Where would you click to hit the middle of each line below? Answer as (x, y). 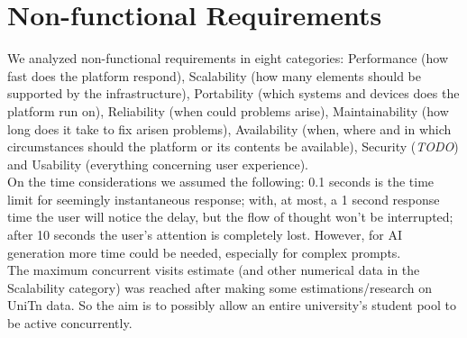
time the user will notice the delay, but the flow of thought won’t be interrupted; (230, 217)
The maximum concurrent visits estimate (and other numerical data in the (214, 270)
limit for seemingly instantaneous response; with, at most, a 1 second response (224, 199)
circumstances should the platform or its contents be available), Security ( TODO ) (233, 146)
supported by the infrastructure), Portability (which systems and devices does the (233, 93)
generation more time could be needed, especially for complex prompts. (204, 252)
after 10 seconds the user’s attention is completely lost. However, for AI (205, 235)
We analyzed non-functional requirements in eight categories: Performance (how (228, 58)
